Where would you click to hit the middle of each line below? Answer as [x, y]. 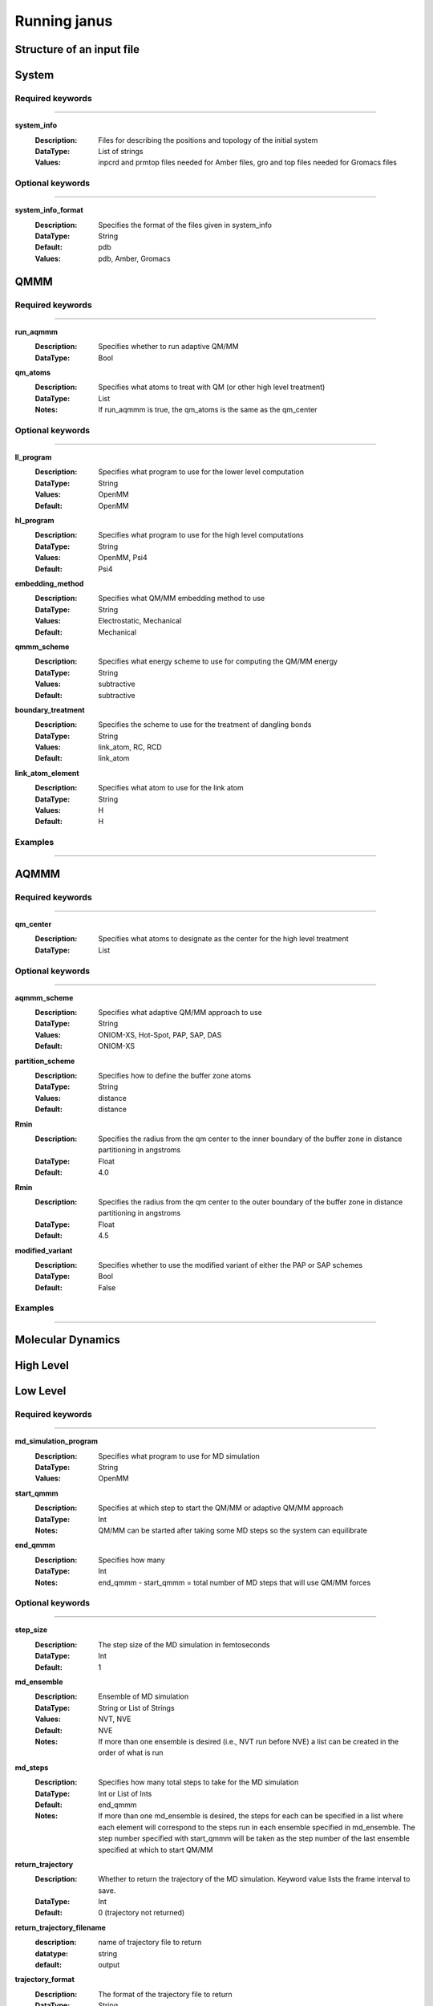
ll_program [33, 457]
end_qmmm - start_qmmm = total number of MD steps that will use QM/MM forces [235, 1582]
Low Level [40, 1391]
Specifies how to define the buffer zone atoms [175, 1076]
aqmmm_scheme [44, 997]
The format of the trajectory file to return [165, 1994]
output [109, 1965]
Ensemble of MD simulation [143, 1696]
